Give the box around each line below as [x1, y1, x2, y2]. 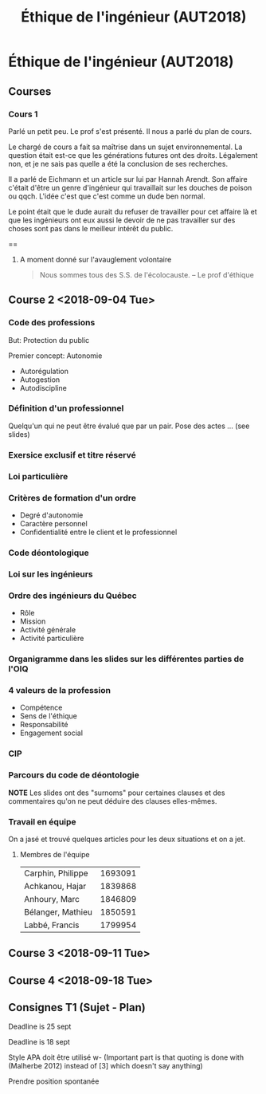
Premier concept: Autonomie [8, 351, 103, 360]
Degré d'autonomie [19, 510, 84, 520]
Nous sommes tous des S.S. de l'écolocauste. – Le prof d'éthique [39, 270, 255, 279]
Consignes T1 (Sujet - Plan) [8, 1001, 146, 1014]
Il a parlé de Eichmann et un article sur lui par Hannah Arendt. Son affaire [8, 174, 248, 183]
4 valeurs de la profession [8, 684, 111, 695]
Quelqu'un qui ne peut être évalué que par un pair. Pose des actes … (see [8, 421, 250, 431]
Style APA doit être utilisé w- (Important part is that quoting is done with [8, 1053, 244, 1062]
